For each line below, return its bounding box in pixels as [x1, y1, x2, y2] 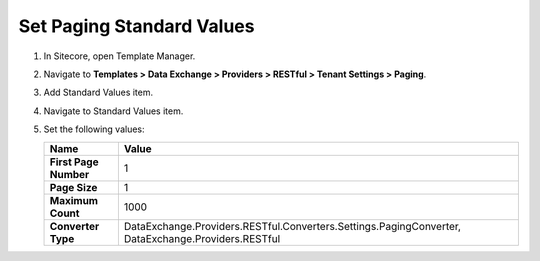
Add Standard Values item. [43, 86, 154, 99]
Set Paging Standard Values [18, 15, 255, 37]
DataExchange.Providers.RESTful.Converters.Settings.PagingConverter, [123, 219, 462, 233]
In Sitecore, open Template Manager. [43, 50, 196, 62]
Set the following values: [43, 123, 145, 135]
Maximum [49, 193, 99, 207]
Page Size [49, 180, 98, 194]
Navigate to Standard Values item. [43, 105, 184, 117]
